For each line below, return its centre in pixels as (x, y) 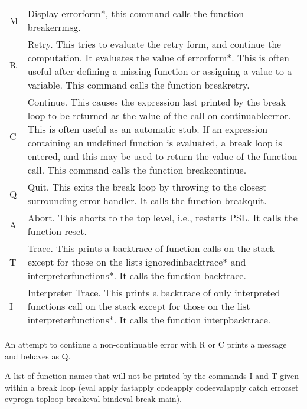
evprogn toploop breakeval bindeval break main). (93, 399)
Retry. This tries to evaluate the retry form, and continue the (154, 44)
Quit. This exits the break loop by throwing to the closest (147, 187)
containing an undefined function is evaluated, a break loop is (155, 143)
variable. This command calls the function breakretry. (138, 85)
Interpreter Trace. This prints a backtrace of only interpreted (154, 292)
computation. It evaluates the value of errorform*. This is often (158, 58)
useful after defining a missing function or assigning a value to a (160, 71)
